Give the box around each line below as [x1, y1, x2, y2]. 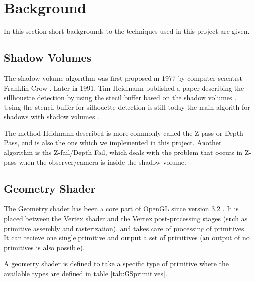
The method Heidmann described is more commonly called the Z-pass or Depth [4, 128, 243, 138]
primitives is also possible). [4, 242, 85, 252]
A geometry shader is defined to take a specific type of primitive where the [4, 258, 229, 269]
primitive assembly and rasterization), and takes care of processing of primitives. [4, 223, 246, 233]
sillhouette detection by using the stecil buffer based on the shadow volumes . [4, 92, 237, 103]
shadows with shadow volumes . [4, 111, 99, 122]
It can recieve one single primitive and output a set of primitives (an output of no [4, 232, 250, 243]
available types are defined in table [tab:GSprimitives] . [4, 268, 167, 279]
